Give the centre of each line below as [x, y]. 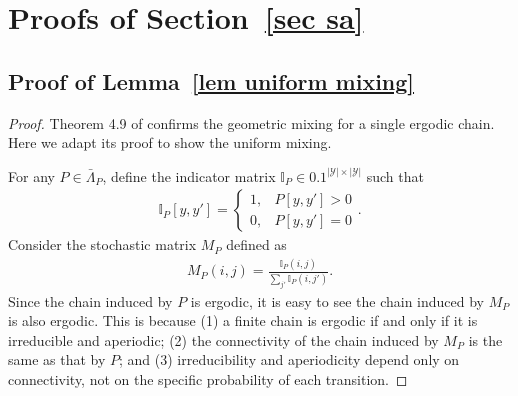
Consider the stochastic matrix [102, 244]
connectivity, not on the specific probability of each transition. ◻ [208, 378]
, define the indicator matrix [189, 175]
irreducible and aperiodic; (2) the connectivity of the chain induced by [223, 339]
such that [395, 175]
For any [31, 175]
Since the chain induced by [90, 300]
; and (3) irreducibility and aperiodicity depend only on [289, 359]
